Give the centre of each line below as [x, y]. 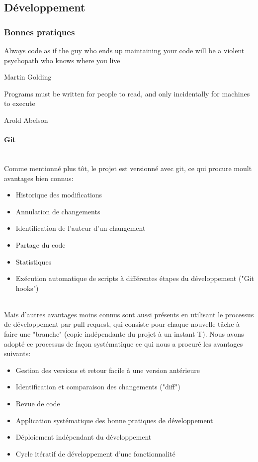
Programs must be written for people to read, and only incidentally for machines [127, 93]
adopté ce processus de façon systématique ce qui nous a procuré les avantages [124, 343]
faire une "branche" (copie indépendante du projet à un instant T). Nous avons [124, 334]
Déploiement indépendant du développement [84, 437]
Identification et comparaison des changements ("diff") [98, 387]
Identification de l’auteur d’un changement [81, 228]
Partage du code [41, 244]
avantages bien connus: [39, 178]
